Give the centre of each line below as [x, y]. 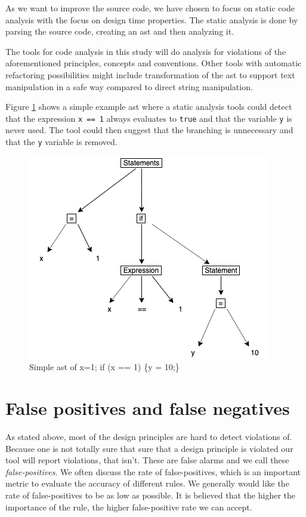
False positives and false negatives [148, 408]
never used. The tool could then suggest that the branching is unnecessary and [149, 130]
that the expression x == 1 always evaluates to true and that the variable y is [149, 118]
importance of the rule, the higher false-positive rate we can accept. [129, 507]
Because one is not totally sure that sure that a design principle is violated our [149, 448]
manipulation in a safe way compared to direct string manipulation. [129, 86]
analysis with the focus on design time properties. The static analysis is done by [152, 19]
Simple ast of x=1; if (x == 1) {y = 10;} [104, 367]
